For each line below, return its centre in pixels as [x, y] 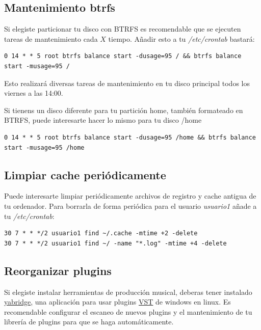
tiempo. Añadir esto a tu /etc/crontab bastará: [181, 38]
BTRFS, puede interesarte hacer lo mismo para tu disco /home [103, 120]
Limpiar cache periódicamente [85, 174]
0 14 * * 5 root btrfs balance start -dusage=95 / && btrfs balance [123, 56]
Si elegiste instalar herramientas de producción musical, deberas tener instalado [128, 292]
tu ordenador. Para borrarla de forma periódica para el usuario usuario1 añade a [130, 205]
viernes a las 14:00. [34, 93]
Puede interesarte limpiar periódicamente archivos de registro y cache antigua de [130, 196]
